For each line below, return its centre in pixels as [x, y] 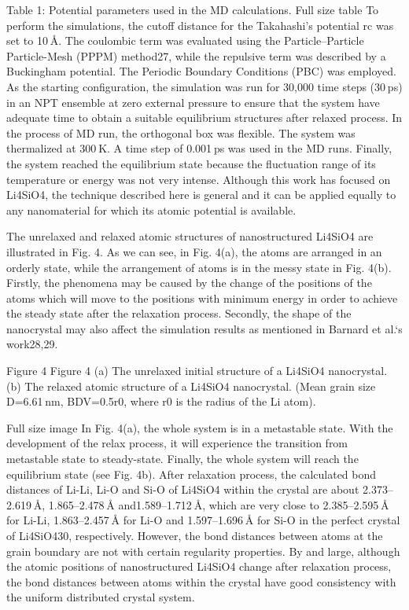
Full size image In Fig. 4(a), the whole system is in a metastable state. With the [200, 427]
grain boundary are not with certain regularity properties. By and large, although [203, 551]
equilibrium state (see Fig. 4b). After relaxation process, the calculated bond [192, 474]
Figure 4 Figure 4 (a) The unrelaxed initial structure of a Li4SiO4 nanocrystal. [197, 371]
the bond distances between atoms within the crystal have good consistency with [201, 581]
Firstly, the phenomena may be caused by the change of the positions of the [189, 283]
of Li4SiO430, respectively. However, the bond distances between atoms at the [195, 535]
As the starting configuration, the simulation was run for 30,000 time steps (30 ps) [204, 86]
